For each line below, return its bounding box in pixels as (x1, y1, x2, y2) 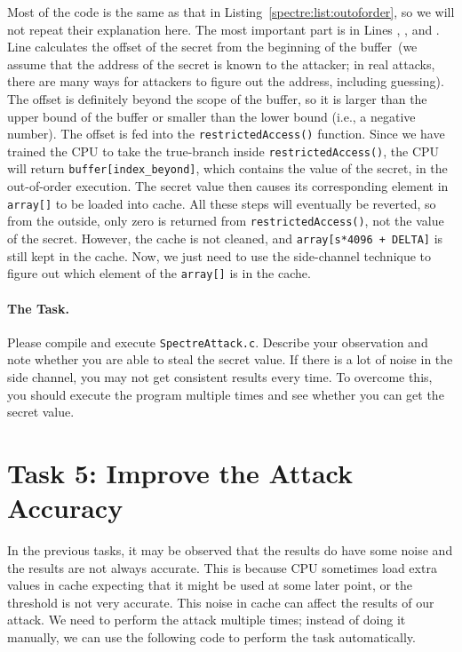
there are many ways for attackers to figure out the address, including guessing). (7, 72, 444, 91)
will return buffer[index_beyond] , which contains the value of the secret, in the (7, 159, 448, 178)
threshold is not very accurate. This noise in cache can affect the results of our (7, 592, 434, 611)
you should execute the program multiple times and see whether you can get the (7, 385, 444, 403)
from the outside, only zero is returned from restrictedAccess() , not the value (7, 211, 444, 230)
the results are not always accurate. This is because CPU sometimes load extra (7, 558, 437, 576)
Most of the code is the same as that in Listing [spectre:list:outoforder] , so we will (7, 3, 455, 20)
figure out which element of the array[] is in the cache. (7, 264, 311, 282)
